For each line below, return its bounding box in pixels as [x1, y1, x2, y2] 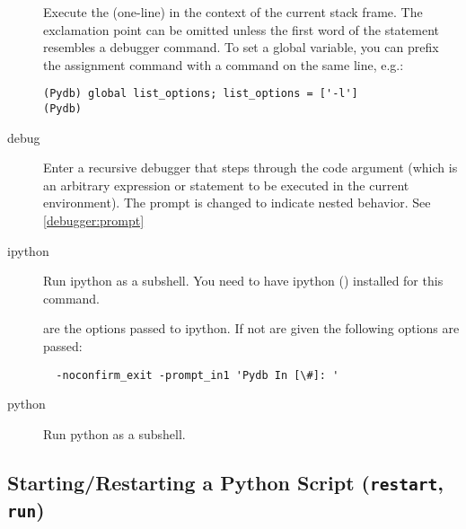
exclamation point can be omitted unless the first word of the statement [43, 20, 439, 39]
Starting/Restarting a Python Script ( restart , [7, 468, 444, 496]
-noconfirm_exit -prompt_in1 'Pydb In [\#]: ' [56, 368, 339, 382]
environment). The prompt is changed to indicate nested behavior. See [43, 193, 431, 212]
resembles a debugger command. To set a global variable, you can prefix [43, 38, 439, 57]
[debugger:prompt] [43, 211, 145, 230]
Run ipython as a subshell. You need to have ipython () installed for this [43, 271, 444, 290]
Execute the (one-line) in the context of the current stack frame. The [43, 3, 423, 21]
